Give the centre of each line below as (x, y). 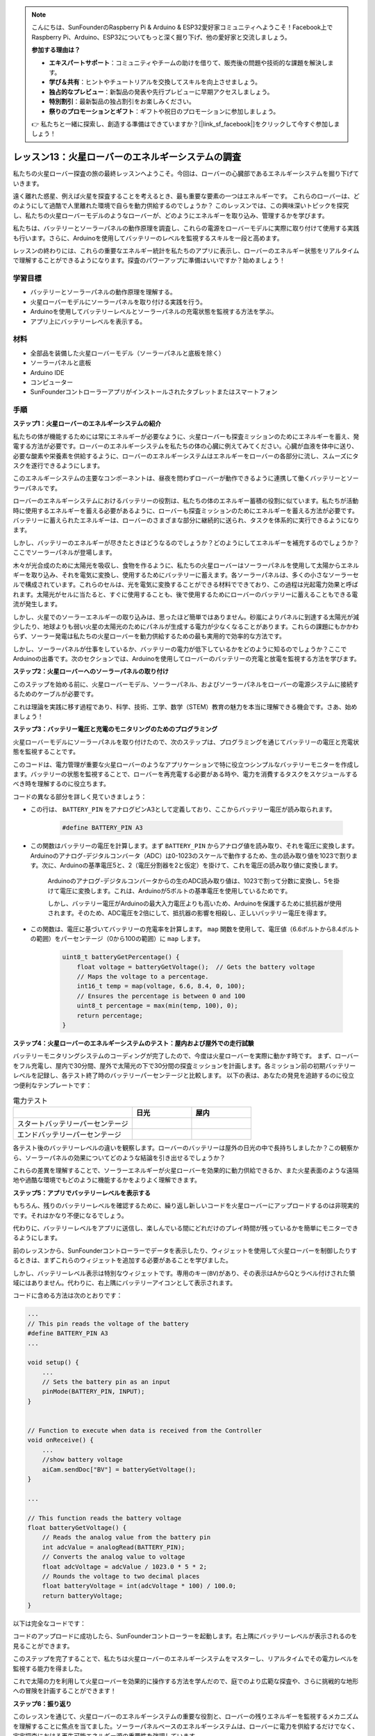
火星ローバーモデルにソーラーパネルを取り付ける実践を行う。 (118, 301)
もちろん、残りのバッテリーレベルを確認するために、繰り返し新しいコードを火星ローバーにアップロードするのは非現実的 (186, 1205)
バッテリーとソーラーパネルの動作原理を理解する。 (103, 292)
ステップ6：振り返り (42, 1703)
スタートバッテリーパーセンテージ (73, 1124)
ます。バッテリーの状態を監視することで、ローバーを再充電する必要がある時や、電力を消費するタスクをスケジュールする (185, 774)
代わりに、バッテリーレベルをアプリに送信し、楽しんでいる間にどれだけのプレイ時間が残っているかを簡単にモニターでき (186, 1228)
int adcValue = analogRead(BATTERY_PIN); (114, 1547)
